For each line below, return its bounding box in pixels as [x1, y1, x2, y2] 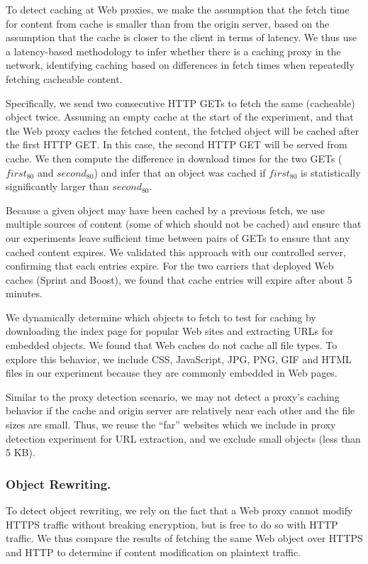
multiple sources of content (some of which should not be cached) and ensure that [6, 216, 362, 231]
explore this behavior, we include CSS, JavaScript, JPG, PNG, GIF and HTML [6, 351, 352, 366]
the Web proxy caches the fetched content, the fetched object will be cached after [6, 123, 359, 138]
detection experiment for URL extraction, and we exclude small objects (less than [6, 431, 361, 446]
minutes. [6, 286, 43, 301]
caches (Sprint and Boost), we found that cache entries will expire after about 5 [6, 272, 352, 287]
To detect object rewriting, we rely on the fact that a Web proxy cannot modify [6, 503, 353, 518]
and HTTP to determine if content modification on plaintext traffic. [6, 544, 301, 559]
